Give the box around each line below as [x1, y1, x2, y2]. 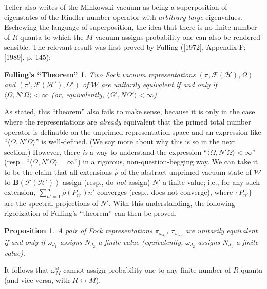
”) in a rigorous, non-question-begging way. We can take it [74, 156, 258, 167]
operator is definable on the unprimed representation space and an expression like [4, 126, 261, 137]
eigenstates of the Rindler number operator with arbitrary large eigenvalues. [4, 11, 242, 22]
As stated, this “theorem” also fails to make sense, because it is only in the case [4, 106, 255, 117]
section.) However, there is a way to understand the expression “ [4, 146, 207, 157]
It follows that [4, 264, 49, 275]
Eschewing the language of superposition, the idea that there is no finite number [4, 22, 257, 32]
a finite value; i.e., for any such [163, 176, 260, 187]
